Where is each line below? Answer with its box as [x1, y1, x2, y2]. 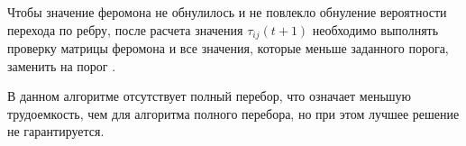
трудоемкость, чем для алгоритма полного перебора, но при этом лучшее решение [7, 104, 460, 123]
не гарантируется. [7, 122, 105, 141]
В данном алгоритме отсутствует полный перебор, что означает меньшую [7, 87, 412, 105]
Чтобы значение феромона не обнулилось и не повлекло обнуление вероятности [7, 3, 447, 21]
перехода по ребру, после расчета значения [7, 20, 243, 39]
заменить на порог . [7, 56, 116, 75]
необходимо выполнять [312, 20, 439, 39]
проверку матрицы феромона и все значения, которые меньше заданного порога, [7, 39, 449, 58]
